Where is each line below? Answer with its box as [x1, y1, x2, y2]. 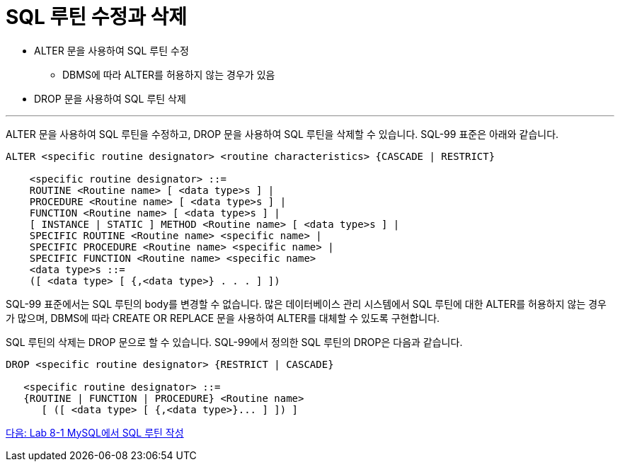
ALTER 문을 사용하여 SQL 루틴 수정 [34, 44, 189, 57]
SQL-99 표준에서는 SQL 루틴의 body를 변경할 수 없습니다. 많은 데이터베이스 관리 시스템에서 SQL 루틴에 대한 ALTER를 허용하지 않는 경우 [6, 297, 607, 310]
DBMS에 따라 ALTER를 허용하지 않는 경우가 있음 [62, 68, 275, 81]
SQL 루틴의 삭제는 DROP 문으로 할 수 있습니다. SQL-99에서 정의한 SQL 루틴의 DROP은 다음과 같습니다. [6, 335, 463, 348]
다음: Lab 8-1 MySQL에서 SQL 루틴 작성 [6, 426, 184, 439]
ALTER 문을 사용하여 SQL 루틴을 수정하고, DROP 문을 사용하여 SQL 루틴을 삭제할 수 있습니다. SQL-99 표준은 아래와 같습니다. [6, 127, 559, 140]
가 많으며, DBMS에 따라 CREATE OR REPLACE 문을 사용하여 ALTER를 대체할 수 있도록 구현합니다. [6, 311, 440, 324]
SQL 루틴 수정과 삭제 [6, 5, 188, 29]
